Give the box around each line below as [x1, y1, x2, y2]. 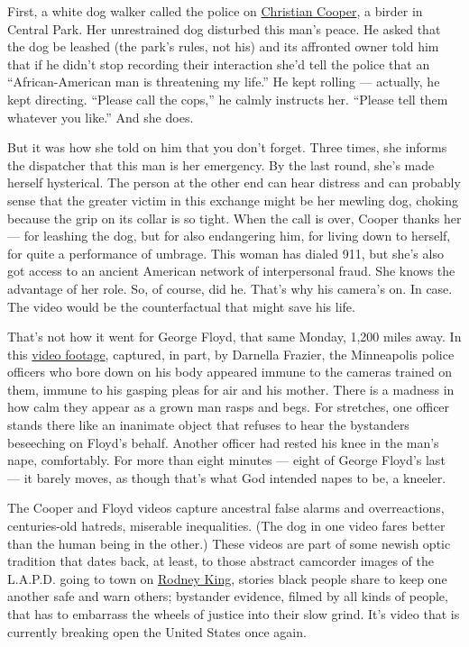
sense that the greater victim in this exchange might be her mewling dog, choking [7, 190, 459, 209]
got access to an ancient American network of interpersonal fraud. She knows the [7, 261, 455, 280]
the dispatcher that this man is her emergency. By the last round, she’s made [7, 155, 435, 174]
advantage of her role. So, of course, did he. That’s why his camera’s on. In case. [7, 278, 453, 297]
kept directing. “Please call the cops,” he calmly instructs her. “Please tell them [7, 89, 448, 108]
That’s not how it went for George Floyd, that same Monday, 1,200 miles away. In [7, 327, 462, 346]
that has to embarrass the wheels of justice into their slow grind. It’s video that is [7, 605, 460, 623]
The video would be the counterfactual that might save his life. [7, 296, 355, 315]
